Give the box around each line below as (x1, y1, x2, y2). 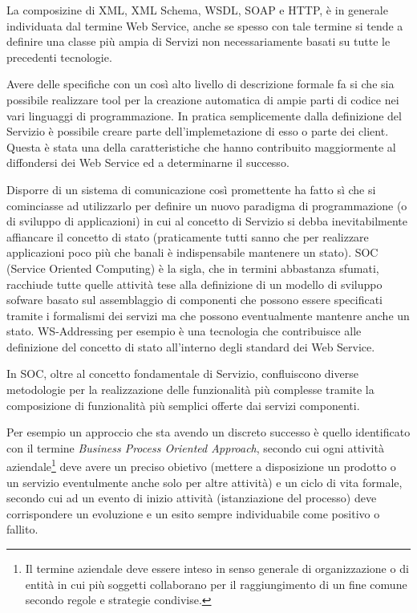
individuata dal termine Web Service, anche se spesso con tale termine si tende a (6, 17, 403, 34)
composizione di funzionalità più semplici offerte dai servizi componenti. (6, 396, 360, 413)
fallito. (6, 521, 38, 538)
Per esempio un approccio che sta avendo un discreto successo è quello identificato (6, 424, 411, 440)
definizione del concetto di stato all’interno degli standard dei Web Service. (6, 338, 375, 355)
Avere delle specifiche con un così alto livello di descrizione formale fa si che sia (6, 75, 395, 92)
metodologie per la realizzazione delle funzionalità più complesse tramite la (6, 381, 374, 398)
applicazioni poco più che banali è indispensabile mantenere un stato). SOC (6, 244, 379, 261)
